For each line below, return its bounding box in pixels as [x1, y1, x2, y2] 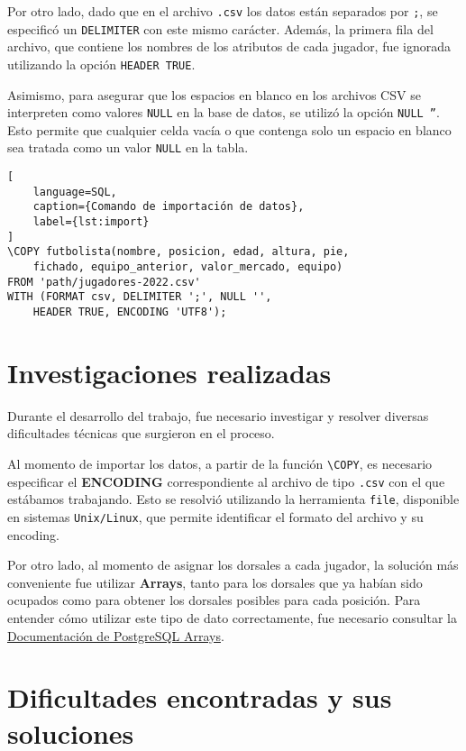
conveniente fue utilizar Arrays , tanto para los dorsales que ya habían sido [7, 572, 423, 591]
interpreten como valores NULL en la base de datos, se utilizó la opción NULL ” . [7, 103, 440, 122]
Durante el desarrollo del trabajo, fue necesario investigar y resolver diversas [7, 406, 429, 425]
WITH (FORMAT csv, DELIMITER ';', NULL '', [7, 290, 272, 304]
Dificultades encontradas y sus [7, 679, 392, 716]
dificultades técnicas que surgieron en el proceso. [7, 424, 275, 443]
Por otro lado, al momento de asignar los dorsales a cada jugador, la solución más [7, 555, 459, 574]
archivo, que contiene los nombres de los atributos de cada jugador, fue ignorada [7, 37, 452, 56]
